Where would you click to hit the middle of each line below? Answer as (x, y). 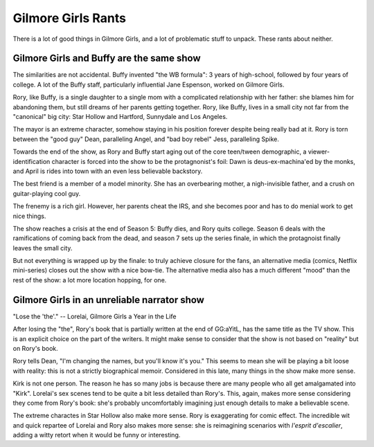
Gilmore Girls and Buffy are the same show (107, 58)
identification (32, 161)
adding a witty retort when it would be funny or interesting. (97, 435)
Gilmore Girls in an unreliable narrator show (108, 300)
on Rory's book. (35, 348)
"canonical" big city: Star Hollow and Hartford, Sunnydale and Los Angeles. (120, 117)
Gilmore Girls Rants (69, 18)
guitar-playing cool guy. (47, 193)
